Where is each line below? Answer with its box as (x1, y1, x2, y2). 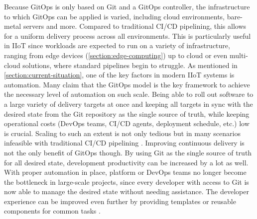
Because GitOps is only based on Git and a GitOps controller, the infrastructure (4, 1, 250, 11)
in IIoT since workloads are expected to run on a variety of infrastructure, (4, 40, 230, 51)
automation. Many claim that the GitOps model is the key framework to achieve (4, 79, 250, 89)
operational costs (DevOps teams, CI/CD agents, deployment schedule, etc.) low (4, 118, 250, 129)
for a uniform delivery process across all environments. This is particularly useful (4, 30, 251, 41)
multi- (229, 50, 248, 60)
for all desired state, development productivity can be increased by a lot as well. (4, 157, 249, 167)
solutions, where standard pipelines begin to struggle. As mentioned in (22, 60, 238, 70)
